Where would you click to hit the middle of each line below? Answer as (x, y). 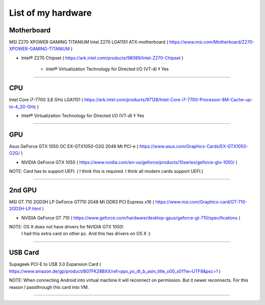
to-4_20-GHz (23, 107)
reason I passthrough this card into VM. (49, 287)
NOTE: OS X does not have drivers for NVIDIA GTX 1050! (66, 227)
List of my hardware (50, 13)
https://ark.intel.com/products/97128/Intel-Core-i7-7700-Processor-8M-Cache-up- (169, 100)
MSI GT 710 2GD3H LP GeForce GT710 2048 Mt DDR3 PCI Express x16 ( (82, 202)
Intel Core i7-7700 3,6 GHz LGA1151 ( (46, 100)
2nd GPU (23, 190)
